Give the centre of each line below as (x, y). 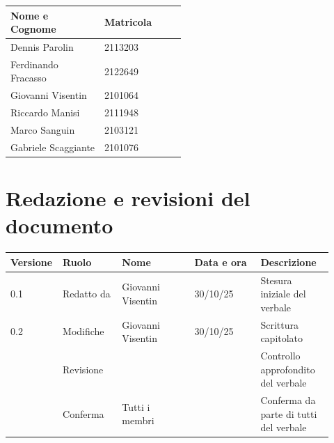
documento (59, 225)
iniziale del (283, 294)
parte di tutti (289, 413)
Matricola (128, 22)
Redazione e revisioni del (128, 198)
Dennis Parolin (42, 46)
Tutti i (136, 406)
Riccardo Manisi (45, 112)
